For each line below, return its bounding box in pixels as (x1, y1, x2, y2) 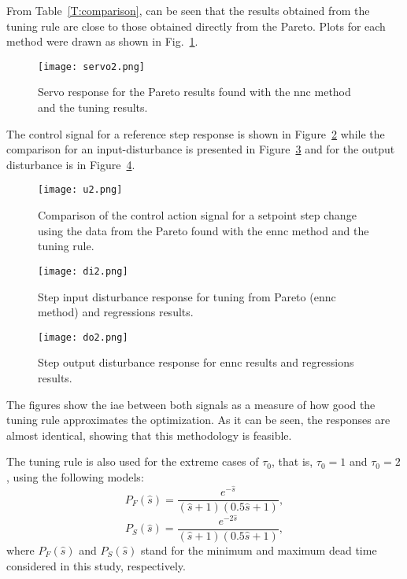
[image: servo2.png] (38, 61, 146, 72)
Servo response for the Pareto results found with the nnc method (38, 83, 351, 100)
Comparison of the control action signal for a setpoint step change (38, 207, 357, 223)
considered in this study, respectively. (6, 557, 186, 573)
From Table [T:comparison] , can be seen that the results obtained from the (6, 2, 370, 18)
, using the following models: (6, 468, 144, 485)
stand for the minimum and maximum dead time (141, 541, 377, 558)
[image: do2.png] (38, 331, 128, 343)
